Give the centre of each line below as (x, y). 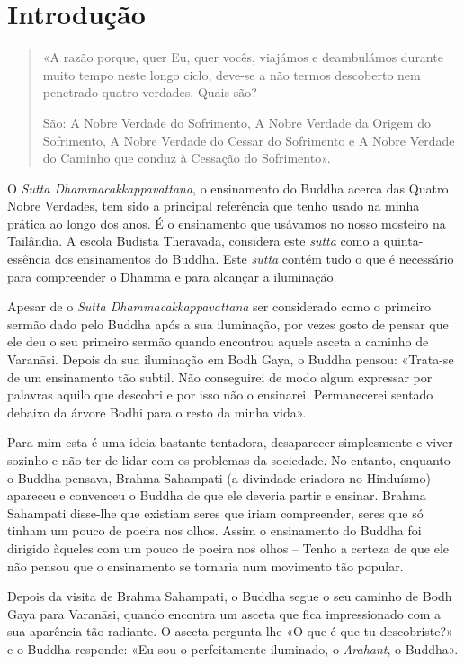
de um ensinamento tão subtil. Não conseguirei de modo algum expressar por (220, 377)
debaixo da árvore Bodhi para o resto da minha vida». (157, 412)
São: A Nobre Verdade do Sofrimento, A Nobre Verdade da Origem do (236, 122)
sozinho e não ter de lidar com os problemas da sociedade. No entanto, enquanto (229, 460)
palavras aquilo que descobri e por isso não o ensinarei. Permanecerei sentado (220, 395)
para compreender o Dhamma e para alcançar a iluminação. (172, 276)
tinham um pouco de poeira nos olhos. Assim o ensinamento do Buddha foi (214, 530)
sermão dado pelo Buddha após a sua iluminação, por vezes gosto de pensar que (228, 323)
